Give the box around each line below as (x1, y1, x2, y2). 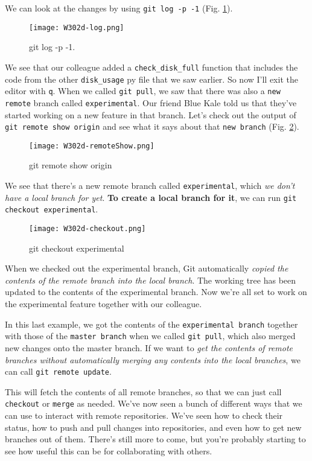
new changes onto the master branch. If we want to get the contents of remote (5, 341, 293, 354)
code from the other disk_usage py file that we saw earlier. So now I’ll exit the (5, 72, 298, 85)
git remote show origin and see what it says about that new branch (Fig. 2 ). (5, 120, 299, 133)
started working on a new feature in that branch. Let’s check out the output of (5, 108, 296, 121)
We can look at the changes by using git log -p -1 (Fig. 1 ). (5, 2, 233, 14)
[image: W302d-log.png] (29, 23, 124, 32)
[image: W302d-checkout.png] (29, 224, 146, 233)
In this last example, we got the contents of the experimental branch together (5, 317, 298, 330)
